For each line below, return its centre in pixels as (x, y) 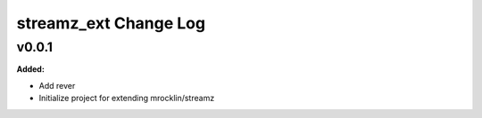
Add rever (57, 85)
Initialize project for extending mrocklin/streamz (127, 98)
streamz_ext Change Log (111, 23)
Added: (30, 69)
